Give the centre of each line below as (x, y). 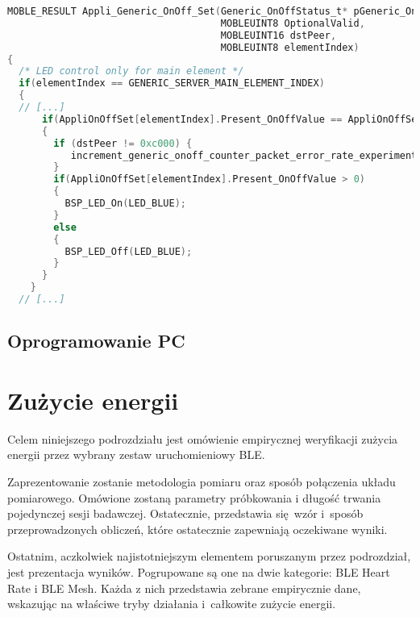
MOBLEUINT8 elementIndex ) (290, 47)
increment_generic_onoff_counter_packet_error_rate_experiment (244, 155)
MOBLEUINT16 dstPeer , (279, 35)
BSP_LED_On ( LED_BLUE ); (125, 203)
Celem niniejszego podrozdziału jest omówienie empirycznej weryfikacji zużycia (203, 438)
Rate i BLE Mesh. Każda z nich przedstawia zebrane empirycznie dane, (184, 588)
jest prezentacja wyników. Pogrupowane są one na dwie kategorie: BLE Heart (199, 571)
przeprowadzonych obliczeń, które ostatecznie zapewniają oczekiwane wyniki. (198, 529)
